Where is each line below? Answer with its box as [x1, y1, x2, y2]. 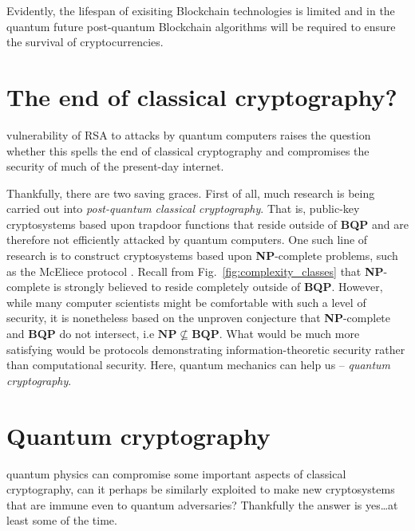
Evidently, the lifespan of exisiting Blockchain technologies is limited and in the [6, 2, 395, 18]
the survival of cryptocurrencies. [6, 33, 164, 50]
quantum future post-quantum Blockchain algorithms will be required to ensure [6, 18, 396, 34]
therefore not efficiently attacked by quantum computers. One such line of [6, 231, 368, 248]
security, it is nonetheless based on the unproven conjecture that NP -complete [6, 309, 391, 326]
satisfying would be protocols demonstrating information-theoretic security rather [6, 340, 405, 357]
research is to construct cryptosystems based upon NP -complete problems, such [6, 247, 398, 264]
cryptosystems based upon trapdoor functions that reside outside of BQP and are [6, 215, 409, 232]
